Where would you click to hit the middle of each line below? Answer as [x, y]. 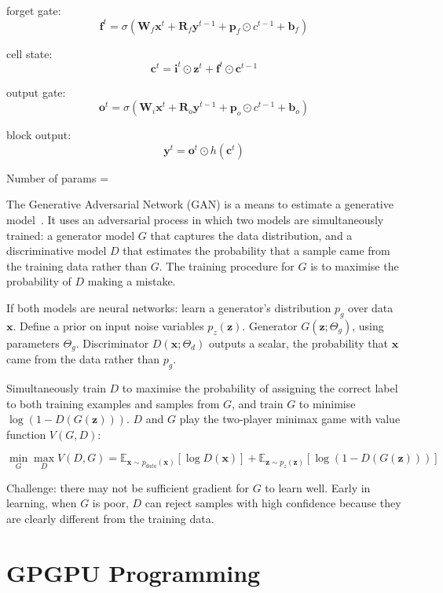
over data [371, 308]
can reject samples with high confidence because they [273, 503]
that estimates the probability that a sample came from [256, 250]
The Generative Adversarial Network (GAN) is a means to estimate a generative [200, 204]
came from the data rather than [83, 359]
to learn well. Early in [318, 487]
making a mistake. [132, 281]
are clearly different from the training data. [110, 518]
